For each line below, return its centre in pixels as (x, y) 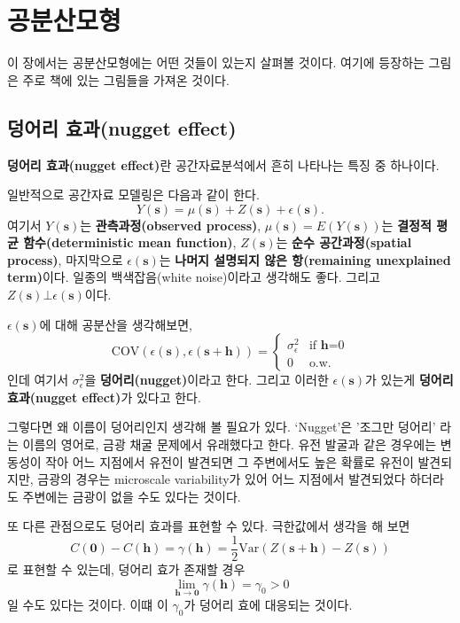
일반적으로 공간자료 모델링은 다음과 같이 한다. (133, 195)
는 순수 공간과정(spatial (344, 242)
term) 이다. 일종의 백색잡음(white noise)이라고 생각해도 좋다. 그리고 (194, 277)
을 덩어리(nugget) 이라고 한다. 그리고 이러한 (207, 380)
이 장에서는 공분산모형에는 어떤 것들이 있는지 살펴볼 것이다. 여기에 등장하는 (216, 62)
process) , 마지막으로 (65, 259)
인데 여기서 (38, 380)
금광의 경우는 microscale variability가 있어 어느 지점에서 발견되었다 (222, 479)
